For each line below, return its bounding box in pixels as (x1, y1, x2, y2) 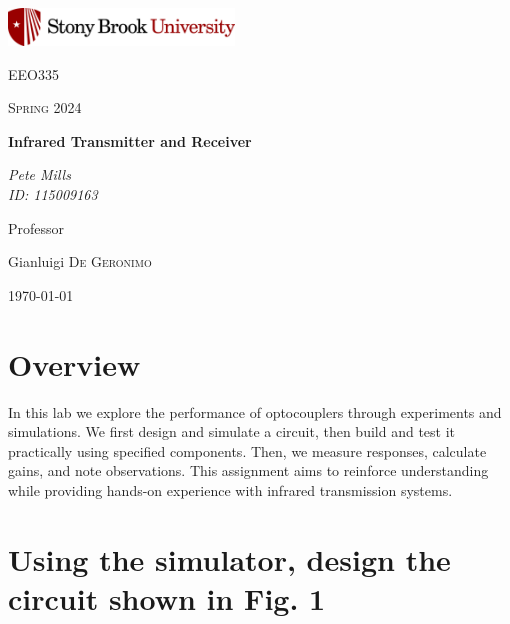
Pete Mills (8, 164, 71, 185)
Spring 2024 (8, 97, 82, 118)
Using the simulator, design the (8, 538, 451, 579)
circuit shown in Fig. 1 (8, 577, 326, 618)
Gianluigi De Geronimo (8, 251, 152, 272)
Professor (8, 217, 65, 238)
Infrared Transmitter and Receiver (8, 130, 252, 151)
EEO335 (8, 63, 59, 84)
